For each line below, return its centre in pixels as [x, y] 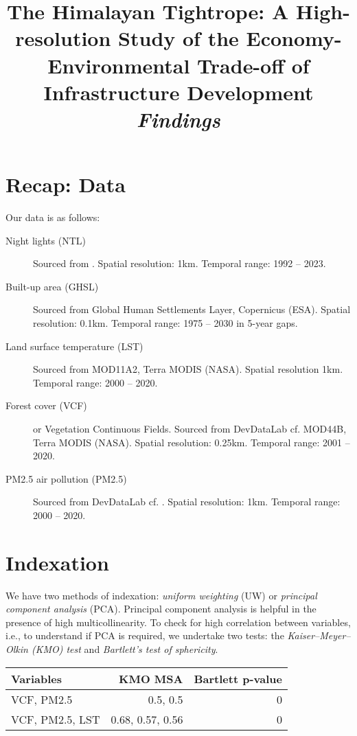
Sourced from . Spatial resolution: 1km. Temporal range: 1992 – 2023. [180, 263]
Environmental [119, 65]
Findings [178, 119]
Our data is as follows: [53, 217]
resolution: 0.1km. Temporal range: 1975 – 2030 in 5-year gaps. [165, 323]
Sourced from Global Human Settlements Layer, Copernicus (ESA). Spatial [192, 309]
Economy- [294, 38]
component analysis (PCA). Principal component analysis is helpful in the [161, 609]
